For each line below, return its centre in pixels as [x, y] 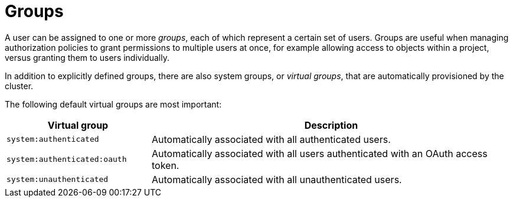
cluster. [19, 86]
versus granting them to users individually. [87, 57]
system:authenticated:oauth [67, 159]
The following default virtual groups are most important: [113, 104]
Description [331, 125]
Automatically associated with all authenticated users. [271, 139]
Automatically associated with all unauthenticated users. [277, 179]
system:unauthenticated [58, 180]
